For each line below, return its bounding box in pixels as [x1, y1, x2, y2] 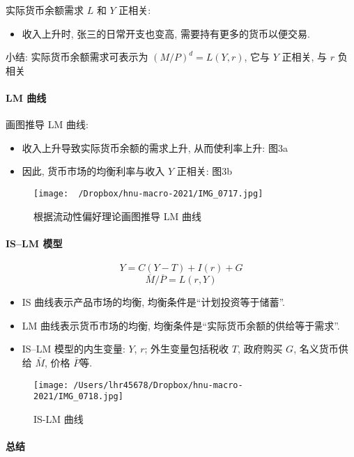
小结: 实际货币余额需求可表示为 [6, 49, 148, 64]
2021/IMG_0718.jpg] [33, 392, 123, 402]
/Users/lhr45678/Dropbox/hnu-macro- [73, 380, 243, 390]
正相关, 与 [282, 49, 328, 64]
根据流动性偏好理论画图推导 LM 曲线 [33, 208, 201, 223]
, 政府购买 [237, 341, 283, 356]
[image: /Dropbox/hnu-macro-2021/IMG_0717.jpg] [33, 188, 263, 199]
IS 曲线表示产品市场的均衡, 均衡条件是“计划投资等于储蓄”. [22, 295, 286, 309]
